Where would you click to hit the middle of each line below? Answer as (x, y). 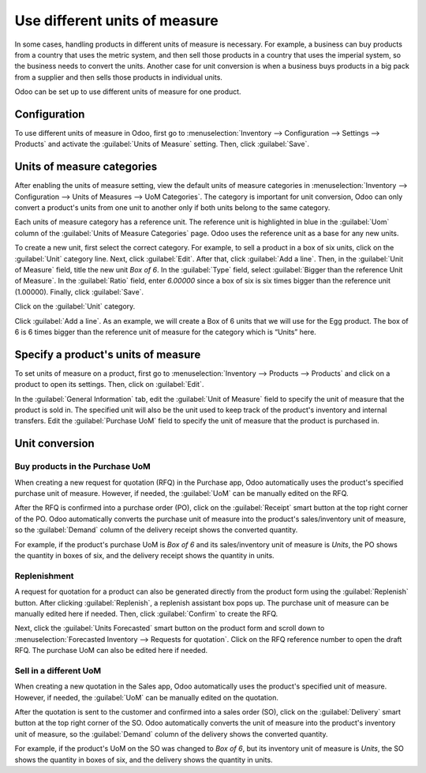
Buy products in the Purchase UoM (83, 467)
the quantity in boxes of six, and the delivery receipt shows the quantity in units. (145, 555)
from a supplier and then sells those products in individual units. (118, 77)
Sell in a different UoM (58, 670)
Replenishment (44, 576)
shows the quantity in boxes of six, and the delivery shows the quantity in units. (144, 760)
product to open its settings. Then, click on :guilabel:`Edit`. (109, 385)
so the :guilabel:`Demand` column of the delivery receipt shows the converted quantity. (156, 530)
